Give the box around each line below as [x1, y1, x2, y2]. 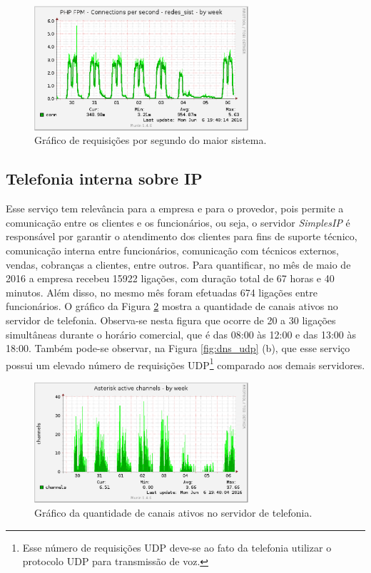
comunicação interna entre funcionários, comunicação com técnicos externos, [6, 243, 340, 258]
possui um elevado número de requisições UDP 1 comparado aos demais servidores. [6, 355, 365, 372]
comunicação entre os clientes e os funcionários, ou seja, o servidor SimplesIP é [6, 215, 350, 229]
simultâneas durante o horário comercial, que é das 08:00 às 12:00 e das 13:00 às [6, 326, 356, 341]
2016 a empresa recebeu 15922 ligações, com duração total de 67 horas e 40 [6, 271, 335, 286]
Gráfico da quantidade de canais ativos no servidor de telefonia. [34, 505, 312, 520]
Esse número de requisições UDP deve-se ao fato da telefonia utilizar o [22, 540, 332, 554]
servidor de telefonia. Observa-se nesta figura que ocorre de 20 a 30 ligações [6, 313, 336, 328]
